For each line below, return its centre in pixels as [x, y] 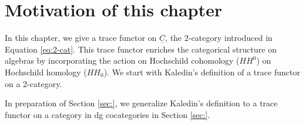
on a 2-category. [33, 83]
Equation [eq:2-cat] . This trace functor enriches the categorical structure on [141, 49]
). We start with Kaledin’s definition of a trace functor [202, 72]
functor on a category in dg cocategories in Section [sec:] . [108, 114]
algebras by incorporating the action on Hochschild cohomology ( [122, 60]
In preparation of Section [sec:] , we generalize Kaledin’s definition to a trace [141, 103]
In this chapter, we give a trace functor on [81, 38]
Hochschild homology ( [46, 72]
